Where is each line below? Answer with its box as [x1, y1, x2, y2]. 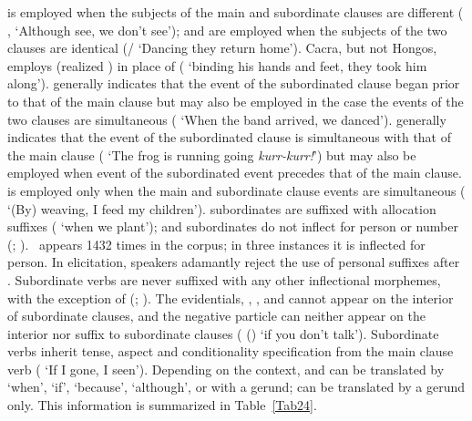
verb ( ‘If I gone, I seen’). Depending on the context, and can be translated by [7, 359, 445, 378]
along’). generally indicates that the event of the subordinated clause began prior [7, 74, 460, 93]
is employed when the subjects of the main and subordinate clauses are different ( [7, 3, 464, 21]
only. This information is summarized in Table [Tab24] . [7, 395, 317, 415]
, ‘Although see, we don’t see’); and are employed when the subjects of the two [7, 20, 447, 39]
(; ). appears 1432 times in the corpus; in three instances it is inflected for [7, 234, 426, 253]
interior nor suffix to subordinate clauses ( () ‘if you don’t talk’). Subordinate [7, 323, 439, 343]
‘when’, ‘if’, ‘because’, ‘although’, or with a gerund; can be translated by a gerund [7, 377, 466, 396]
